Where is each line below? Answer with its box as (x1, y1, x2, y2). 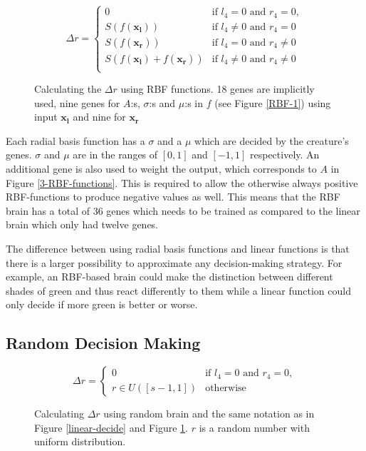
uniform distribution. (34, 434, 126, 449)
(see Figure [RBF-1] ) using (214, 95, 331, 110)
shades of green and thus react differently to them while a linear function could (6, 283, 351, 298)
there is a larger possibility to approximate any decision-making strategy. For (6, 255, 343, 270)
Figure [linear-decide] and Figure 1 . (34, 420, 188, 435)
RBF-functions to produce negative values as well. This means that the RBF (6, 189, 340, 204)
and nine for (73, 109, 126, 124)
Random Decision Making (6, 332, 201, 354)
